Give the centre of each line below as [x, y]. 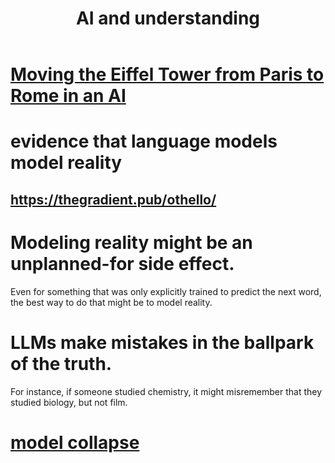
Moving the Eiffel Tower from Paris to [167, 74]
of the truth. [61, 363]
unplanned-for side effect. [122, 263]
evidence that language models [144, 141]
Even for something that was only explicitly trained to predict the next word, [166, 291]
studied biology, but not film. [69, 402]
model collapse [75, 442]
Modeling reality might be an [131, 242]
